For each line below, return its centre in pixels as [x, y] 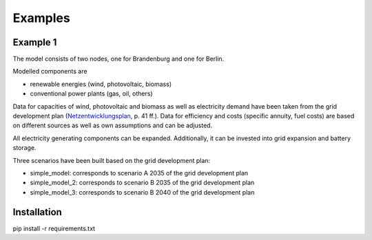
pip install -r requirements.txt [54, 228]
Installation [37, 212]
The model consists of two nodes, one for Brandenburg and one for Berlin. [118, 59]
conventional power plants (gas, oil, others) [91, 94]
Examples [41, 18]
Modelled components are [50, 72]
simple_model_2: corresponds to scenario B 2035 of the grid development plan [142, 183]
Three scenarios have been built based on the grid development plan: [111, 160]
